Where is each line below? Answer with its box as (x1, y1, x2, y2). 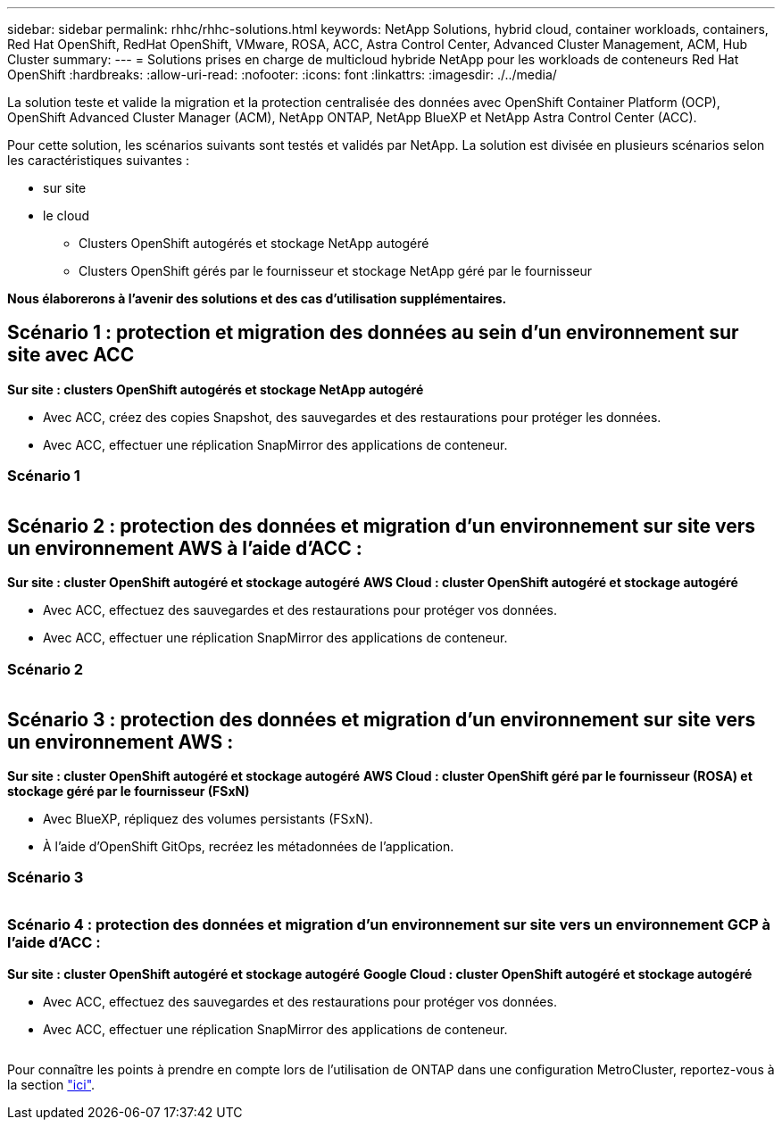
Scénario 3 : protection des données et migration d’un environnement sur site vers (7, 708, 756, 731)
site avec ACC (7, 344, 135, 367)
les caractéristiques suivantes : (7, 153, 190, 168)
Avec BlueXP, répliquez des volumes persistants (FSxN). (43, 811, 373, 827)
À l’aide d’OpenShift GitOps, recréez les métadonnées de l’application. (43, 839, 454, 855)
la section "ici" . (7, 1076, 96, 1092)
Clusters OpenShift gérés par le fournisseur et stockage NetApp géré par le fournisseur (79, 263, 593, 278)
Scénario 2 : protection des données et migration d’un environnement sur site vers (7, 515, 755, 538)
